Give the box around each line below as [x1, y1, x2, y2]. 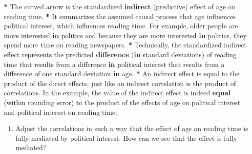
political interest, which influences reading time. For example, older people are [4, 21, 238, 31]
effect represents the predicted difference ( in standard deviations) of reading [4, 49, 236, 59]
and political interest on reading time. [4, 107, 117, 117]
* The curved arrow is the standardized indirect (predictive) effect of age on [4, 1, 235, 11]
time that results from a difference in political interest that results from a [4, 59, 225, 69]
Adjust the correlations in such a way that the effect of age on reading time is [15, 123, 248, 133]
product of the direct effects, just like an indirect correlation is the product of [4, 78, 236, 88]
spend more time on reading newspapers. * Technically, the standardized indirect [4, 40, 247, 50]
